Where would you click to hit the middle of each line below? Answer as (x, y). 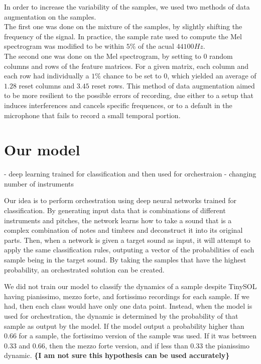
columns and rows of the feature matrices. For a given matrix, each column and (126, 66)
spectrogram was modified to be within (64, 46)
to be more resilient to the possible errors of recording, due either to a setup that (129, 95)
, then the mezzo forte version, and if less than (116, 345)
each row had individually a (47, 76)
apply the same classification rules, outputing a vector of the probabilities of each (129, 250)
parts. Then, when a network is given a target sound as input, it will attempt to (127, 240)
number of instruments (39, 183)
